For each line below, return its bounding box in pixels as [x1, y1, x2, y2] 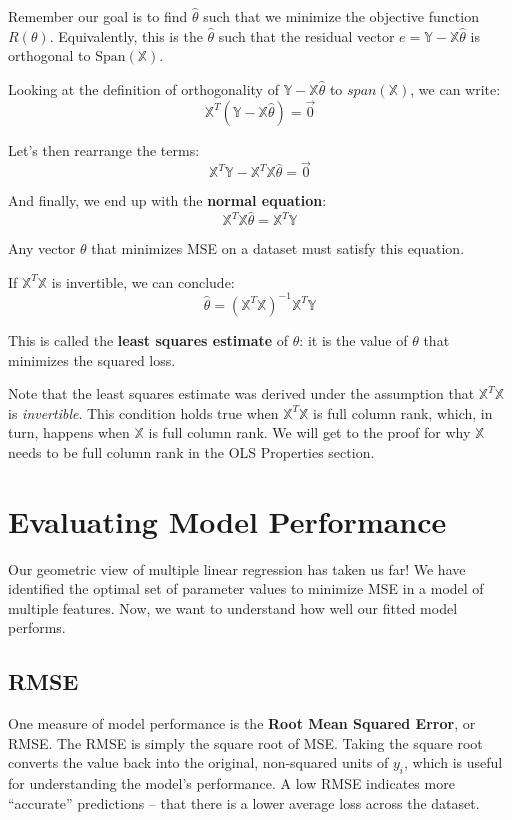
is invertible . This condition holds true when [8, 402, 279, 423]
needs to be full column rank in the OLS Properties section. [8, 441, 375, 462]
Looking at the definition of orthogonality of [8, 78, 279, 99]
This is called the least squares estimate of [8, 329, 289, 350]
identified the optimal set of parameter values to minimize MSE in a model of [8, 578, 484, 599]
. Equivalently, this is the [49, 25, 203, 46]
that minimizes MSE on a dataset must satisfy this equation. [91, 238, 465, 259]
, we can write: [410, 78, 501, 99]
